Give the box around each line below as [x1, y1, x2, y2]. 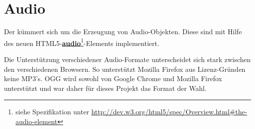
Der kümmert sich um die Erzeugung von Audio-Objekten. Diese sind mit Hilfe [4, 26, 242, 37]
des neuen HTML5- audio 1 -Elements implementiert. [4, 36, 159, 48]
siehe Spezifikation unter [15, 107, 89, 117]
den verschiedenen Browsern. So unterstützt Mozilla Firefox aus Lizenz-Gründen [4, 64, 246, 74]
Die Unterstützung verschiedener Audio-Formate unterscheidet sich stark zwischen [4, 54, 251, 64]
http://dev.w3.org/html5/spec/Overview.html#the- [91, 107, 247, 117]
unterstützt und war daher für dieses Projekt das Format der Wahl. [4, 83, 207, 93]
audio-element [15, 116, 57, 126]
